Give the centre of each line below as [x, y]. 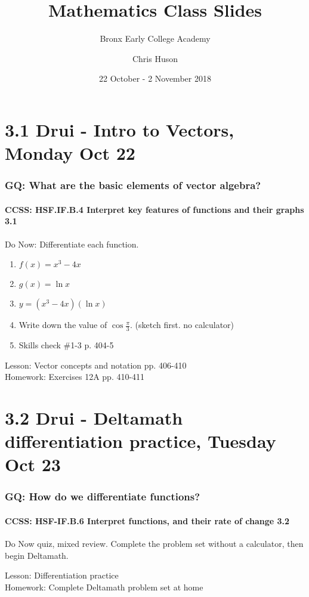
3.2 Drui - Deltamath [94, 417]
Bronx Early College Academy [155, 38]
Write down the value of [63, 325]
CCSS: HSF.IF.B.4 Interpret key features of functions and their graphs [154, 209]
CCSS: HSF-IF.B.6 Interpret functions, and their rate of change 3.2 [147, 520]
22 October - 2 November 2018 [155, 78]
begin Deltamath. [37, 555]
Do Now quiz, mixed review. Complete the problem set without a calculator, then [154, 544]
